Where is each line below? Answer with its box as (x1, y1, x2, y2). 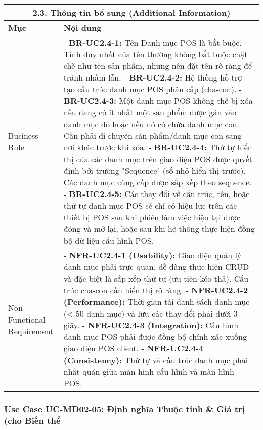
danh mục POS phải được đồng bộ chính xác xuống (63, 331, 247, 342)
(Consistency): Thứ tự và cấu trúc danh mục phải (63, 354, 248, 366)
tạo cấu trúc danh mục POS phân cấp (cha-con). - (63, 83, 242, 95)
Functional (8, 313, 46, 325)
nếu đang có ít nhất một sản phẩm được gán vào (63, 106, 237, 118)
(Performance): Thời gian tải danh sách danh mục (63, 296, 250, 307)
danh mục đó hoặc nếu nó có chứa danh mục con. (63, 118, 239, 130)
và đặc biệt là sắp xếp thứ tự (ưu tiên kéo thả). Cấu (63, 272, 249, 284)
